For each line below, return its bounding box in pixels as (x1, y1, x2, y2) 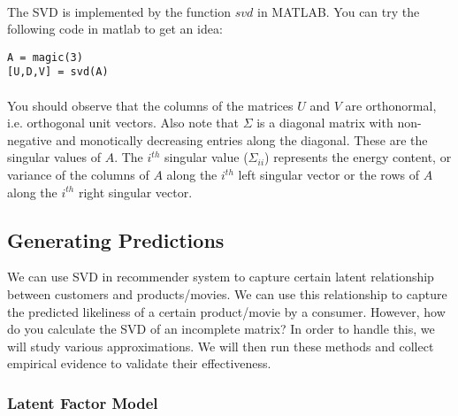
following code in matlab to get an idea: (7, 19, 223, 38)
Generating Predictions (7, 226, 225, 253)
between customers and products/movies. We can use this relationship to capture (7, 285, 447, 304)
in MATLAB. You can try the (257, 2, 420, 20)
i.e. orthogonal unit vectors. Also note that (7, 113, 239, 132)
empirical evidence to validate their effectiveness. (7, 354, 271, 373)
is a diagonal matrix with (256, 113, 393, 132)
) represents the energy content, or (264, 148, 452, 166)
